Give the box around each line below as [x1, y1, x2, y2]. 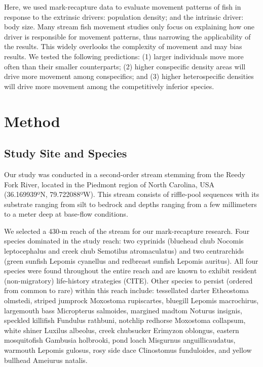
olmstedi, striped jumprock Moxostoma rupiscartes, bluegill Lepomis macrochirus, [4, 295, 259, 306]
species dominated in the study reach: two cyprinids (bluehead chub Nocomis [4, 235, 244, 246]
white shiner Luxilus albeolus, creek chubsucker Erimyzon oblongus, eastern [4, 324, 239, 335]
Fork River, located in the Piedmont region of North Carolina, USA [4, 179, 214, 189]
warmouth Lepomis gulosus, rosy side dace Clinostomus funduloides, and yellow [4, 345, 252, 355]
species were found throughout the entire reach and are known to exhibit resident [4, 265, 257, 276]
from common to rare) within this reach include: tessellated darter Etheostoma [4, 285, 249, 296]
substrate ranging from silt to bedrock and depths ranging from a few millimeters [4, 198, 257, 209]
